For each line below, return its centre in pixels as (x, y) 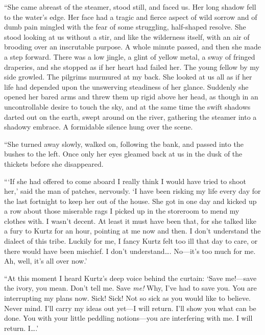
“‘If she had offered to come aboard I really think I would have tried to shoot (125, 181)
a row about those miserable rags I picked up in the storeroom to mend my (122, 211)
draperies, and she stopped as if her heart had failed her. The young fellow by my (132, 67)
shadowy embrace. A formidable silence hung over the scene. (99, 127)
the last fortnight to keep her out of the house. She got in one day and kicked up (130, 201)
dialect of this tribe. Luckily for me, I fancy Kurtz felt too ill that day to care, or (131, 241)
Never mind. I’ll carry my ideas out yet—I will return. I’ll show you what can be (130, 308)
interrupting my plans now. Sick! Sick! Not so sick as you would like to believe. (127, 298)
